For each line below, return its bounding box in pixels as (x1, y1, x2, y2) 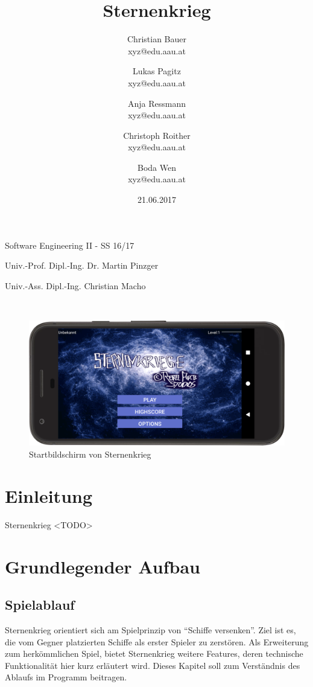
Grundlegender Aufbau (5, 554, 200, 578)
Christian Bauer (127, 33, 186, 45)
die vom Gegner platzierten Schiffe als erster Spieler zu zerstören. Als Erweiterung (5, 635, 309, 648)
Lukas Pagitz (133, 65, 181, 77)
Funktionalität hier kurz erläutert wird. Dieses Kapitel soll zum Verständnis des (5, 659, 300, 671)
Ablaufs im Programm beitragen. (5, 671, 127, 683)
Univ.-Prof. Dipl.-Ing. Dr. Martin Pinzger (5, 259, 159, 272)
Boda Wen (138, 161, 176, 173)
